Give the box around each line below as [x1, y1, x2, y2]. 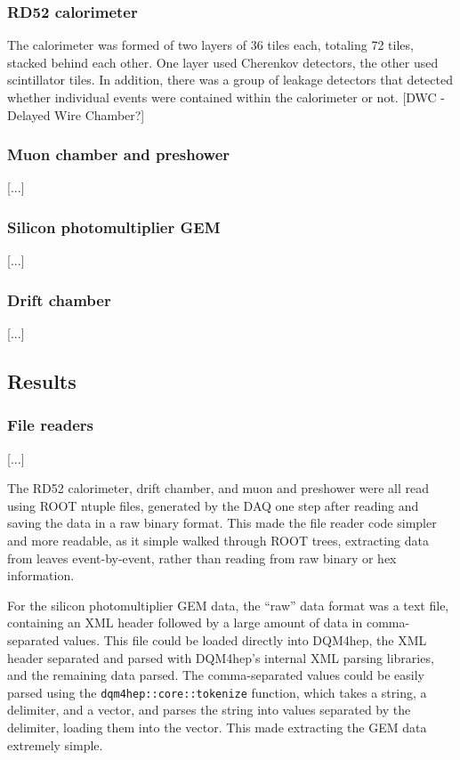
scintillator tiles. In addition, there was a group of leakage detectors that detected [7, 70, 453, 89]
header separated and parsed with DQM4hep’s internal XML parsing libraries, [7, 648, 434, 667]
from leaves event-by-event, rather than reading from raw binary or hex [7, 548, 397, 567]
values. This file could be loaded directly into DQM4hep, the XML [63, 630, 427, 649]
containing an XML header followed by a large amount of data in [7, 613, 363, 632]
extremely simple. [7, 735, 103, 754]
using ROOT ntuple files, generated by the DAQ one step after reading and [7, 496, 419, 514]
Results [7, 368, 77, 395]
